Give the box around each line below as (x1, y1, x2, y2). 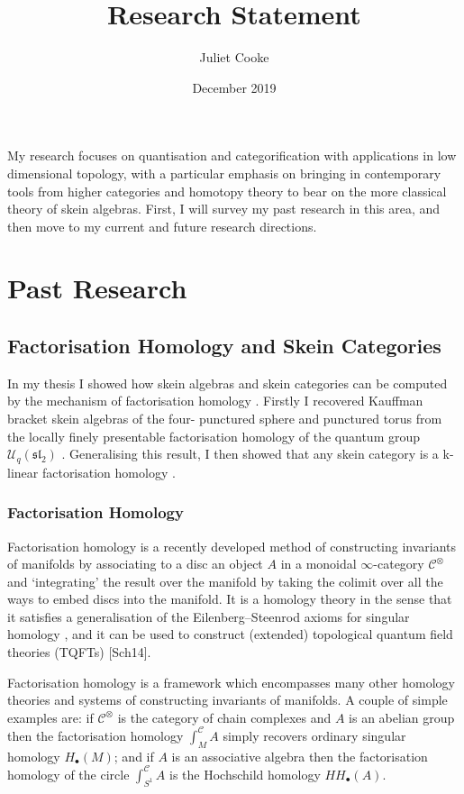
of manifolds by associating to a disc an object (7, 554, 263, 573)
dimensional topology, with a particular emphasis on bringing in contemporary (7, 163, 441, 182)
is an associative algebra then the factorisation (171, 746, 428, 765)
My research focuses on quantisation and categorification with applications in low (7, 146, 457, 165)
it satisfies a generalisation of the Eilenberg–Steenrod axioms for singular (7, 607, 410, 625)
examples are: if (7, 707, 94, 726)
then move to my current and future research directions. (7, 216, 317, 235)
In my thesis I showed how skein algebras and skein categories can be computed (7, 373, 448, 392)
